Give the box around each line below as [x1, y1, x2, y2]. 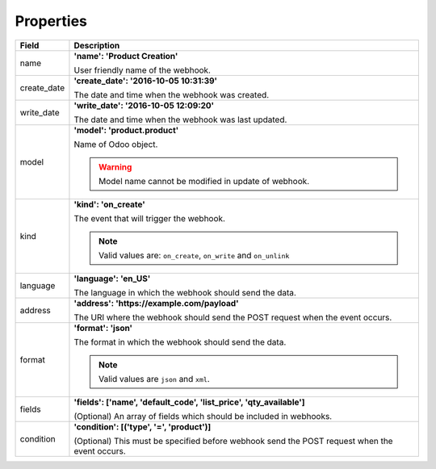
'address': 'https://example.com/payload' [73, 297, 239, 308]
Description [73, 40, 120, 51]
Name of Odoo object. [73, 138, 158, 149]
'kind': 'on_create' [73, 199, 145, 210]
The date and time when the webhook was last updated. [73, 114, 287, 125]
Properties [15, 12, 88, 30]
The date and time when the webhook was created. [73, 89, 270, 100]
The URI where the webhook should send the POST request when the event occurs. [73, 312, 392, 323]
